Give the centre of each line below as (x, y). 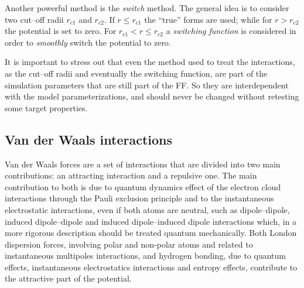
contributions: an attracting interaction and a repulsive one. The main (131, 175)
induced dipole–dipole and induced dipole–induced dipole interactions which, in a (151, 221)
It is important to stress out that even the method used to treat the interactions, (150, 62)
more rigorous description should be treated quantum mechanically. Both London (151, 233)
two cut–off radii (34, 19)
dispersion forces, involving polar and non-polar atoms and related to (129, 244)
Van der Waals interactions (89, 139)
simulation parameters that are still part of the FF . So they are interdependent (147, 85)
